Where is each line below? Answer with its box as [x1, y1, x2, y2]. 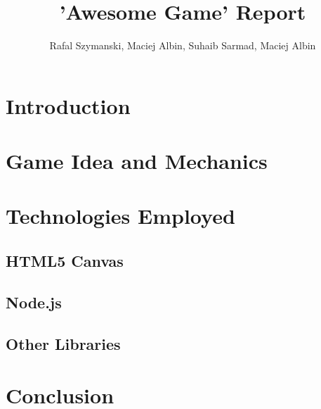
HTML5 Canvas [6, 250, 124, 272]
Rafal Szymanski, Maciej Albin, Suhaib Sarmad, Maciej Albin [49, 38, 316, 53]
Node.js [6, 291, 62, 313]
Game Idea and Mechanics [6, 146, 268, 175]
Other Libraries [6, 332, 121, 354]
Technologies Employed [6, 201, 235, 230]
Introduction [6, 91, 131, 120]
